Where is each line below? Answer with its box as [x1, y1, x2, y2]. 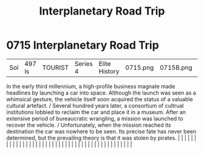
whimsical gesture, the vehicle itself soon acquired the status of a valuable [6, 95, 193, 102]
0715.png [125, 63, 154, 72]
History [98, 67, 120, 75]
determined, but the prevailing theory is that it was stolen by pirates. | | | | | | [6, 134, 196, 141]
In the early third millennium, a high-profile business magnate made [6, 82, 175, 90]
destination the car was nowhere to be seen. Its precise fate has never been [6, 127, 196, 135]
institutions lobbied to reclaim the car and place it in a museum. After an [6, 108, 186, 116]
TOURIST [42, 63, 69, 72]
